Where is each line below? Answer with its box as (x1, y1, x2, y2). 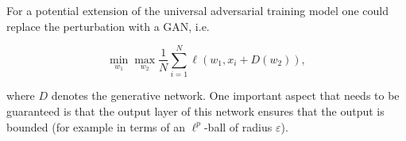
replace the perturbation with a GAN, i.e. (6, 17, 210, 34)
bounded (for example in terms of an (6, 118, 185, 135)
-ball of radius (203, 118, 273, 135)
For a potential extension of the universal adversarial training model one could (6, 2, 389, 18)
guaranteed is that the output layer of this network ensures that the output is (6, 102, 385, 119)
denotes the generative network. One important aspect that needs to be (51, 87, 400, 104)
